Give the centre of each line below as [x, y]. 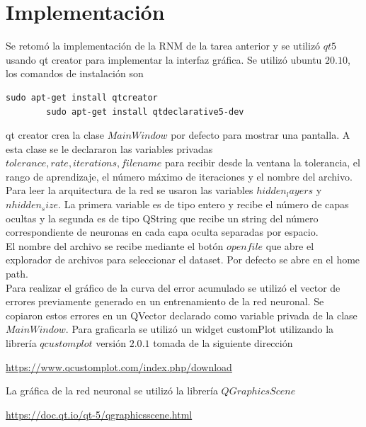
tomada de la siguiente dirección [223, 343]
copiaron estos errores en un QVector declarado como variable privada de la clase [182, 315]
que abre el [290, 245]
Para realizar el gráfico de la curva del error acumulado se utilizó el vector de [173, 287]
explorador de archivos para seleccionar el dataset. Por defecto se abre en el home [183, 260]
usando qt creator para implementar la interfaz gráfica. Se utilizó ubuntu [164, 59]
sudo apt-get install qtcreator [82, 97]
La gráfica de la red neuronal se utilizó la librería [112, 391]
